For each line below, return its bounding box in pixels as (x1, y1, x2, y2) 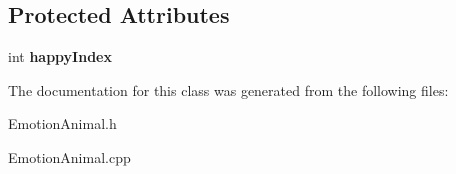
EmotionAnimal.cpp (8, 146, 131, 167)
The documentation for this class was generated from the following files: (8, 79, 449, 100)
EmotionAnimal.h (8, 113, 117, 134)
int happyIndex (8, 46, 112, 67)
